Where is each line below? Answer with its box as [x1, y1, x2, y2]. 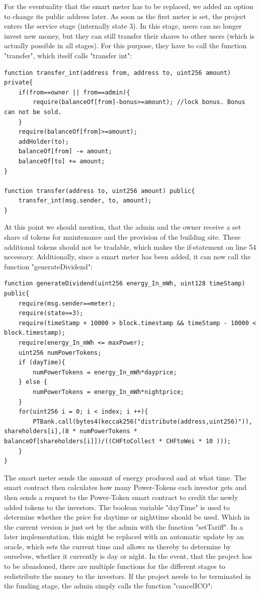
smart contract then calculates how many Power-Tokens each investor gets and [4, 482, 247, 492]
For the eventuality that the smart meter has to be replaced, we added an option [4, 1, 253, 11]
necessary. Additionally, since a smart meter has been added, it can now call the [4, 251, 251, 262]
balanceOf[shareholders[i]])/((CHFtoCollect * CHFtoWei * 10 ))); [4, 437, 231, 445]
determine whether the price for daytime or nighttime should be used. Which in [4, 512, 250, 522]
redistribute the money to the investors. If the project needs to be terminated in [4, 570, 251, 581]
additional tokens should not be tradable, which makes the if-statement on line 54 [4, 241, 256, 252]
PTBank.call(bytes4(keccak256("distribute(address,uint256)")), [33, 418, 252, 425]
